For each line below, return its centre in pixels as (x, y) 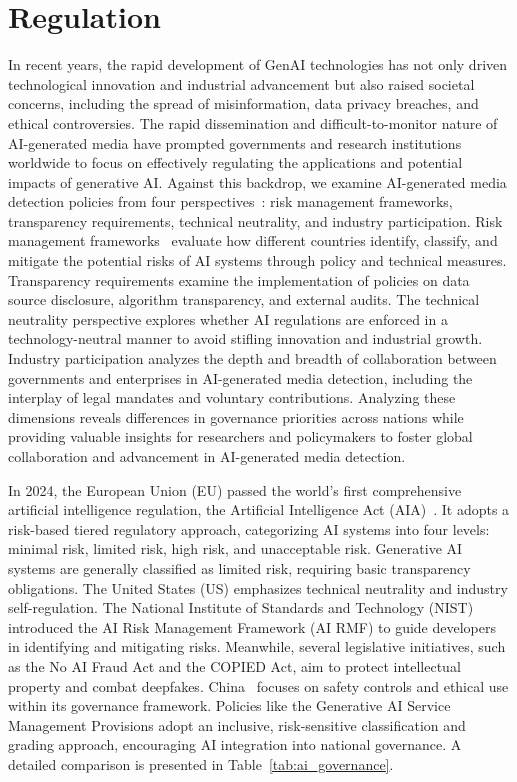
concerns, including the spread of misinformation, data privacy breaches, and (243, 103)
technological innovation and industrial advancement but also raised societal (241, 83)
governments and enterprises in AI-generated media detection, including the (240, 377)
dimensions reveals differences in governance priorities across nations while (236, 416)
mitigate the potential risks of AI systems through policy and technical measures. (257, 260)
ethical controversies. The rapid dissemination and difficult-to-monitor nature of (253, 122)
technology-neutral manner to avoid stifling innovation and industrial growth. (245, 338)
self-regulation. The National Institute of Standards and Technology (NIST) (241, 607)
